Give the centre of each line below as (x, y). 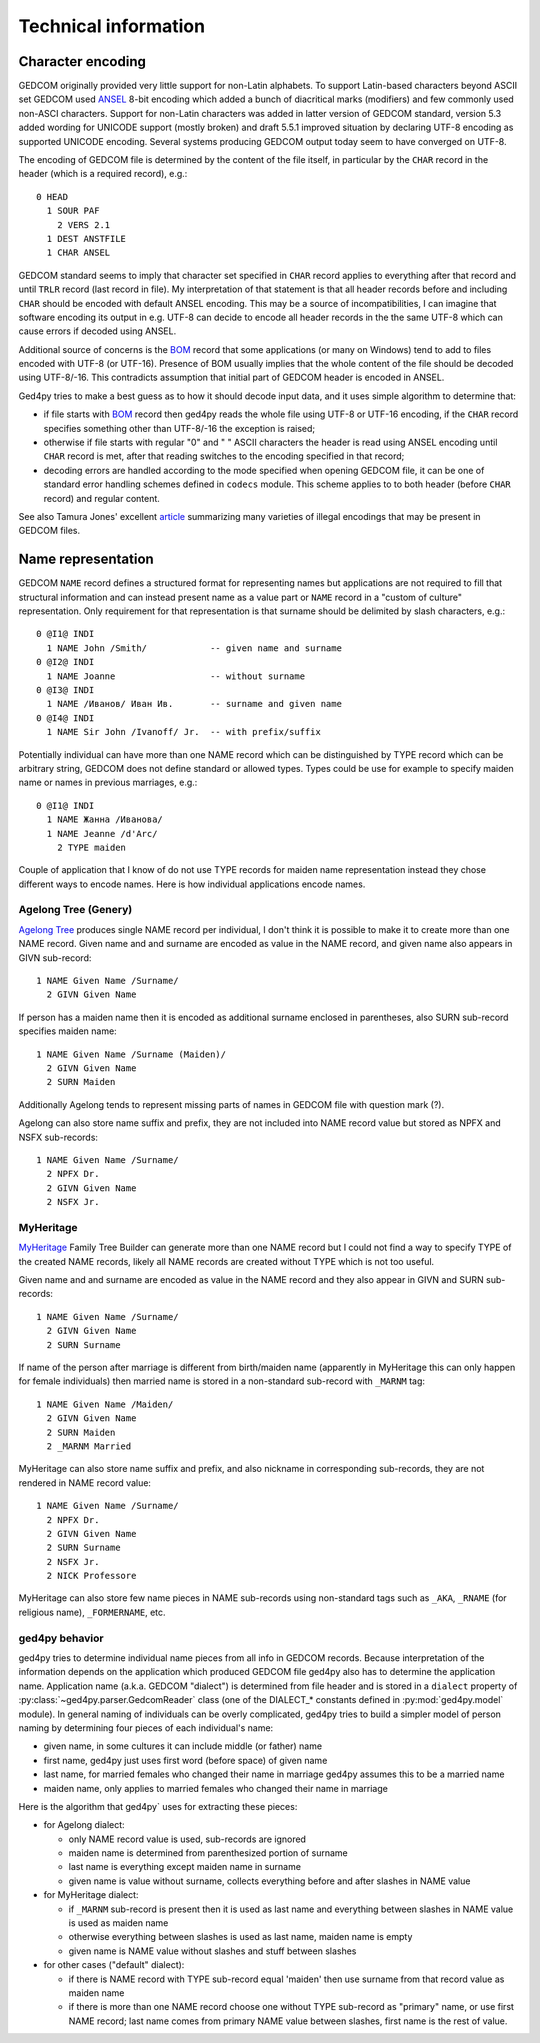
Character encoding (82, 61)
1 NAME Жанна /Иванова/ (105, 819)
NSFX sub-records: (58, 1137)
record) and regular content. (101, 498)
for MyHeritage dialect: (91, 1895)
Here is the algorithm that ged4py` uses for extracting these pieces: (158, 1806)
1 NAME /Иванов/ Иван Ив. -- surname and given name (194, 704)
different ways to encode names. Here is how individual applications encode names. (192, 884)
